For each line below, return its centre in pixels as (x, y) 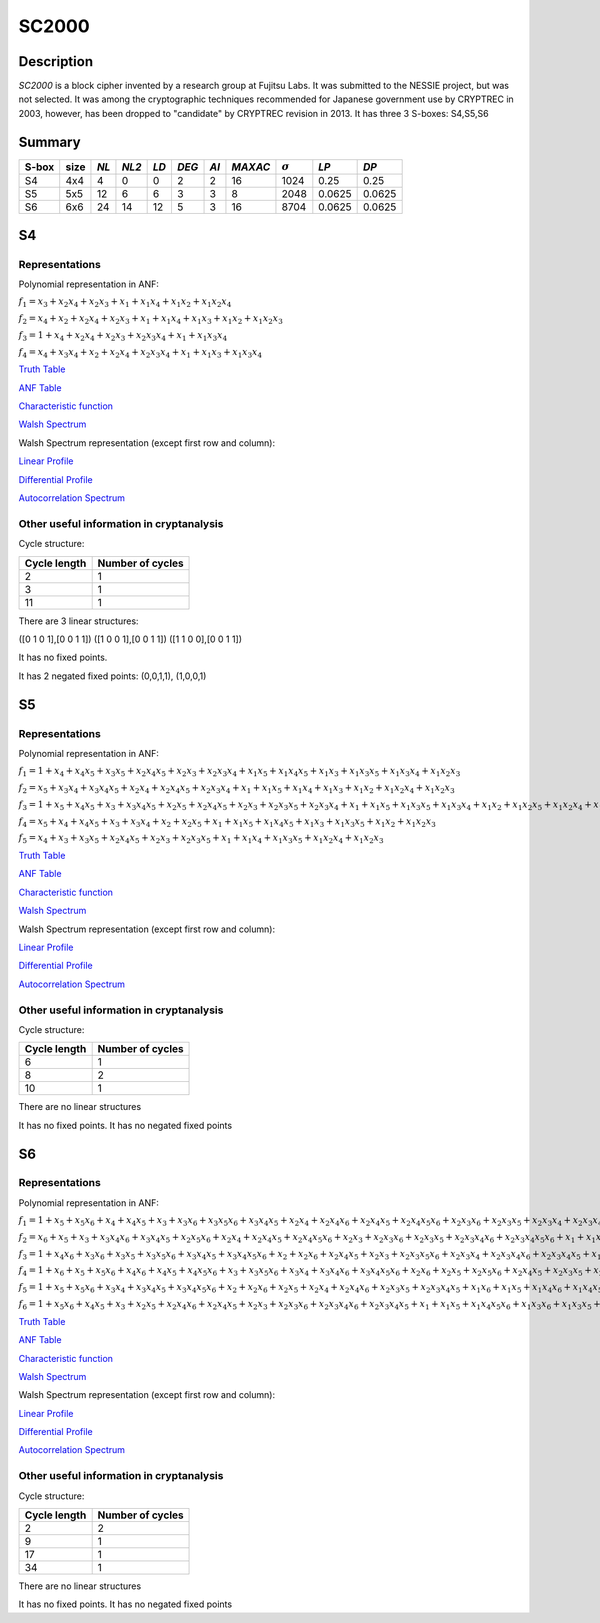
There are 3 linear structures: (78, 621)
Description (56, 61)
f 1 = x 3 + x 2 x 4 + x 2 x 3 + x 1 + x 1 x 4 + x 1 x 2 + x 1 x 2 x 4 (125, 303)
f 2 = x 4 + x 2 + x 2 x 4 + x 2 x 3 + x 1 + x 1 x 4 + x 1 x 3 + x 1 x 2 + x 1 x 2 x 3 (151, 319)
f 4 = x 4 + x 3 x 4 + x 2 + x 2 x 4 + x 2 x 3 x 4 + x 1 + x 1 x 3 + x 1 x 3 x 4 (140, 353)
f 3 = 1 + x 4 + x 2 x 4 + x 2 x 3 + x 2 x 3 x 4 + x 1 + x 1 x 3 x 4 (123, 336)
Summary (49, 141)
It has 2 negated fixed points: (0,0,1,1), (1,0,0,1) (112, 676)
